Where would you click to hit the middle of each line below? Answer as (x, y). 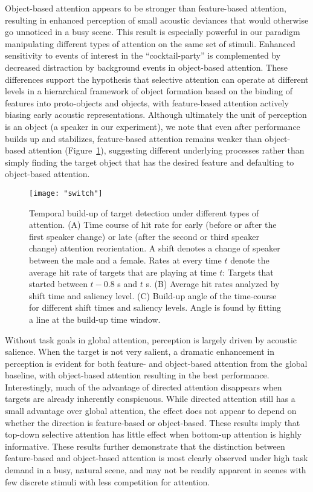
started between (58, 284)
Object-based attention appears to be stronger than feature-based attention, (146, 8)
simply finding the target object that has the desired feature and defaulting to (150, 162)
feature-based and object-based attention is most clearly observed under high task (156, 458)
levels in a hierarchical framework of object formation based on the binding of (149, 91)
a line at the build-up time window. (95, 319)
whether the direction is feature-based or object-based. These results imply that (153, 422)
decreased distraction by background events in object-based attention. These (146, 67)
